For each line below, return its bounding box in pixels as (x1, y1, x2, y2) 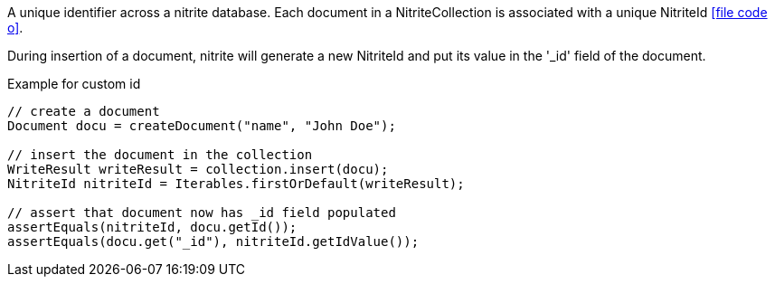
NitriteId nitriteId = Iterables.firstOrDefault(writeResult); (7, 176, 465, 191)
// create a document (7, 104, 160, 118)
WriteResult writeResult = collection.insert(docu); (7, 162, 389, 176)
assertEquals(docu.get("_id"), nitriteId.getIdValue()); (7, 234, 420, 249)
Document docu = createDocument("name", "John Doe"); (7, 118, 396, 133)
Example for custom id (7, 76, 141, 91)
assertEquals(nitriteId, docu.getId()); (7, 220, 298, 234)
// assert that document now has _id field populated (7, 205, 396, 220)
